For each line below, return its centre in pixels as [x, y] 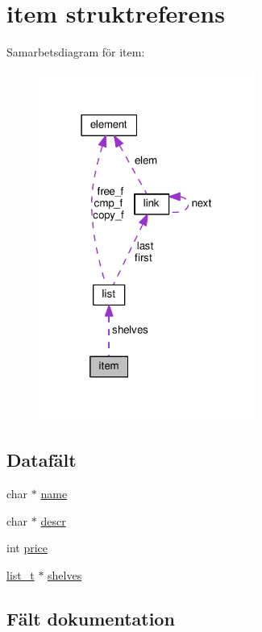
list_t [21, 575]
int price [27, 548]
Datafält [42, 460]
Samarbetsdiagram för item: [76, 52]
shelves [65, 575]
